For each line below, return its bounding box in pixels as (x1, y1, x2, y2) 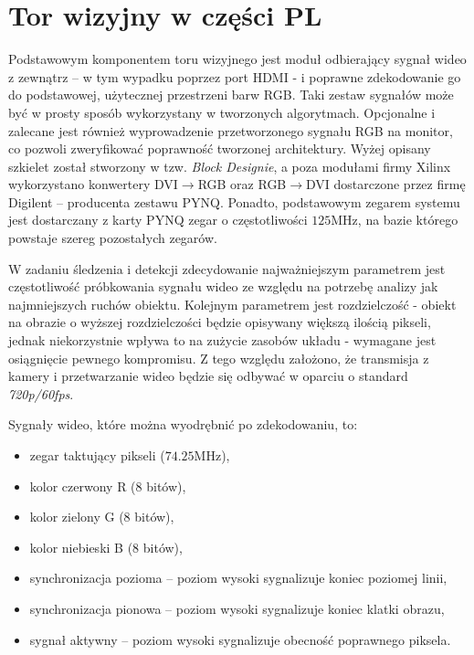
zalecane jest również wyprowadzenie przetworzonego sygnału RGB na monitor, (8, 121, 453, 140)
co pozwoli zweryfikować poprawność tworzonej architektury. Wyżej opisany (8, 139, 431, 158)
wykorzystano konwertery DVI (8, 174, 178, 194)
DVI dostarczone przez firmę (306, 174, 466, 194)
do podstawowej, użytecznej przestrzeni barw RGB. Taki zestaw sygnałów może (8, 85, 454, 104)
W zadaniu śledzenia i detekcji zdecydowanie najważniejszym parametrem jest (8, 259, 446, 278)
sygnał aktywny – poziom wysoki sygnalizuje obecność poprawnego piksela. (29, 629, 451, 649)
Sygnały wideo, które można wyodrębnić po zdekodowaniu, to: (8, 415, 358, 434)
